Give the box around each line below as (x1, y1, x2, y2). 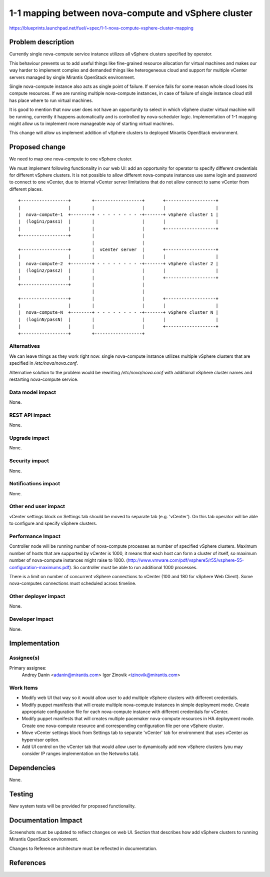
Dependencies (9, 764, 56, 772)
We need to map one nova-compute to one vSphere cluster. (9, 156, 132, 162)
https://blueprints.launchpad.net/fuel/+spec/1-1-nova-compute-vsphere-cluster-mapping (9, 25, 193, 31)
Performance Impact (9, 533, 61, 540)
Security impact (9, 457, 49, 464)
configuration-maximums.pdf (9, 564, 70, 570)
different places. (9, 186, 43, 192)
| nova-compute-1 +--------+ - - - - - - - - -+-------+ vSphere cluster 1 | (18, 212, 218, 217)
